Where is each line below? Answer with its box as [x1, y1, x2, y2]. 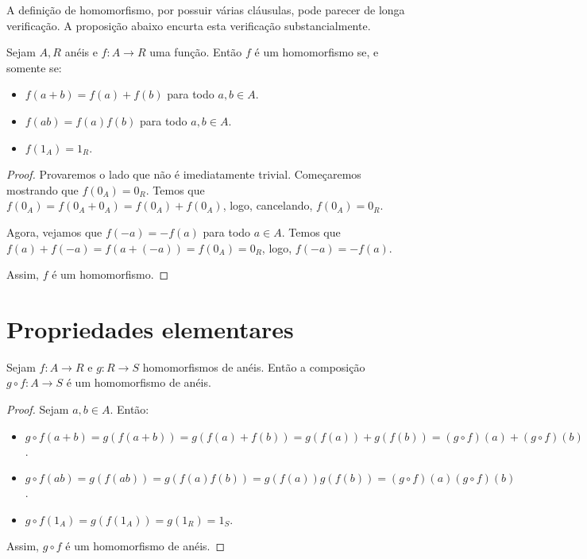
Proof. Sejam [6, 401, 69, 418]
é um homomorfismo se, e [254, 44, 379, 60]
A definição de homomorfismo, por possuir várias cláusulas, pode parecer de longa [6, 2, 405, 17]
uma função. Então [149, 44, 242, 60]
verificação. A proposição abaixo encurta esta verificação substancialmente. [6, 17, 371, 33]
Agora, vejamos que [6, 223, 102, 240]
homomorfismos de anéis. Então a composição [142, 358, 365, 375]
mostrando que [6, 181, 79, 198]
